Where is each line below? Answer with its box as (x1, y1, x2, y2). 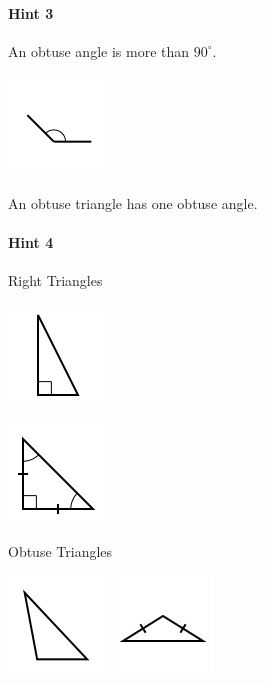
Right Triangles (8, 270, 103, 291)
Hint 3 (8, 2, 54, 23)
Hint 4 (8, 232, 54, 253)
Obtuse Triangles (8, 541, 113, 562)
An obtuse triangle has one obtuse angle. (8, 192, 258, 213)
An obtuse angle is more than (8, 40, 190, 61)
